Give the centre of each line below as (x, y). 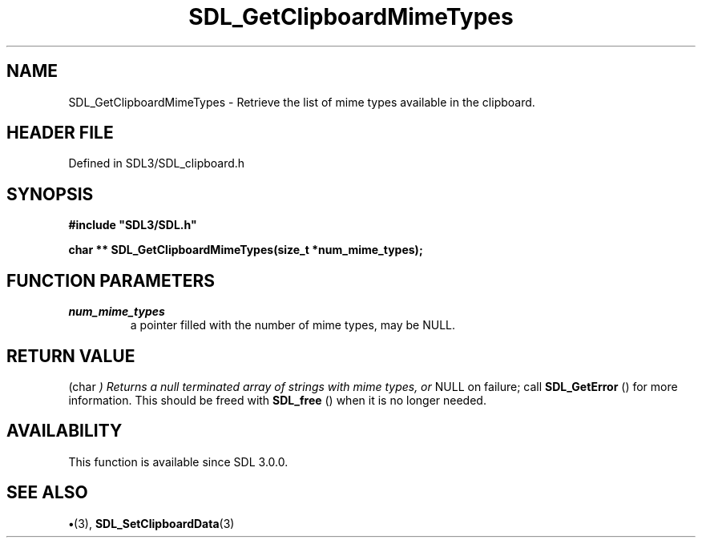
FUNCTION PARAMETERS (111, 280)
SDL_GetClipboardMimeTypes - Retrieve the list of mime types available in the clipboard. (302, 102)
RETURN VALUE (71, 356)
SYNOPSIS (50, 194)
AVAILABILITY (65, 431)
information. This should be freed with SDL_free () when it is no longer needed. (277, 400)
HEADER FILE (60, 133)
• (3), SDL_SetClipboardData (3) (151, 523)
